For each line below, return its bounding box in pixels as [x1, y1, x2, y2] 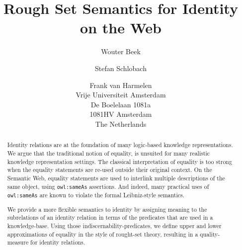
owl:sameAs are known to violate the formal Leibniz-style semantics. [7, 190, 185, 199]
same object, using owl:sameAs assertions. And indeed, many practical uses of [7, 182, 209, 190]
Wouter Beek [101, 46, 141, 57]
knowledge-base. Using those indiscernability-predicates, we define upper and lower [7, 222, 222, 230]
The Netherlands [95, 118, 147, 129]
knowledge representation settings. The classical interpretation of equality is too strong [7, 157, 232, 166]
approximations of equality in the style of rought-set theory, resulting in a [7, 230, 198, 238]
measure [7, 238, 29, 247]
